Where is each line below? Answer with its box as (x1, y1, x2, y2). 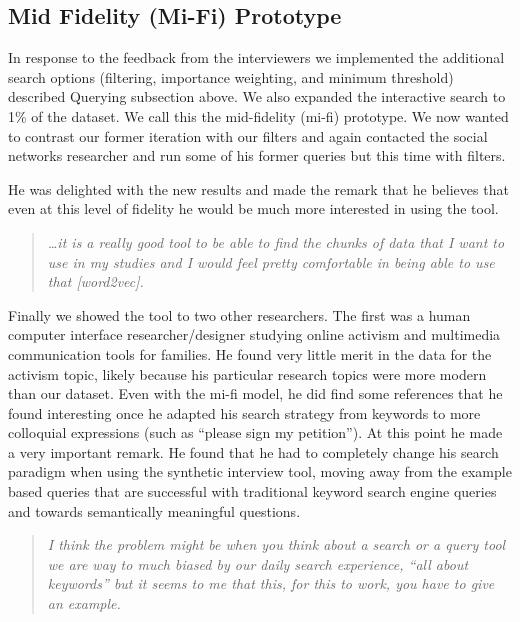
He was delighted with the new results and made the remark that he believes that (8, 178, 509, 199)
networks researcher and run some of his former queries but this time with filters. (8, 145, 506, 166)
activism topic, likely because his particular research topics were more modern (8, 363, 487, 384)
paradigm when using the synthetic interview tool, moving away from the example (8, 461, 512, 482)
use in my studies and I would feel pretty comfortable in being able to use (47, 251, 495, 272)
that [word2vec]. (47, 271, 144, 292)
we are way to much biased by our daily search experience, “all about (47, 553, 469, 574)
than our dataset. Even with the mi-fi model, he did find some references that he (8, 383, 503, 404)
